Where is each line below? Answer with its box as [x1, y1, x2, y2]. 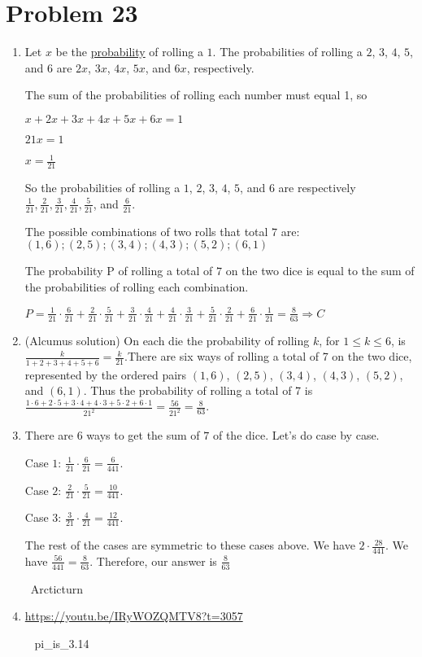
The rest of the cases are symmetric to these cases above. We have [24, 537, 355, 554]
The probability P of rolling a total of [24, 262, 213, 279]
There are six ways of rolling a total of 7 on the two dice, [127, 348, 412, 365]
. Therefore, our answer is [89, 552, 217, 569]
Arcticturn [30, 580, 84, 597]
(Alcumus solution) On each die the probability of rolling [24, 331, 310, 348]
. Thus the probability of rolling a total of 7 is [83, 382, 313, 399]
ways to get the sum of [86, 427, 200, 444]
